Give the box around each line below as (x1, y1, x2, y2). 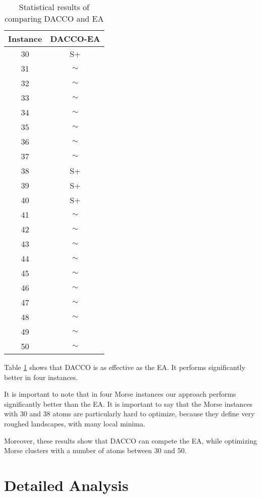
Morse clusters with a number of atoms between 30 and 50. (4, 445, 187, 456)
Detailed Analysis (4, 474, 129, 495)
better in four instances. (4, 371, 78, 382)
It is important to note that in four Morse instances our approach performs (4, 389, 236, 399)
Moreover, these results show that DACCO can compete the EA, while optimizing (4, 435, 257, 446)
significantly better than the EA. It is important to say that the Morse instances (4, 398, 253, 409)
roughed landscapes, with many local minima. (4, 418, 146, 428)
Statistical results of (19, 1, 90, 13)
